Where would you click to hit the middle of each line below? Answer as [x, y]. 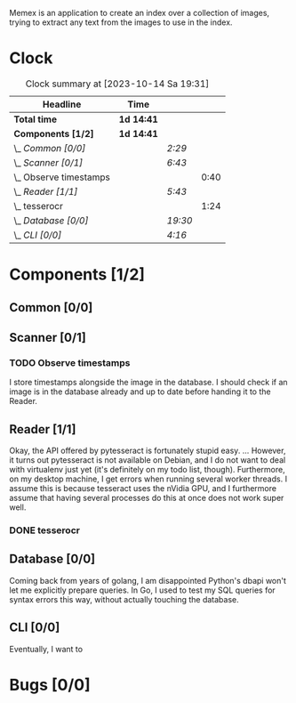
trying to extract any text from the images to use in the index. [121, 22]
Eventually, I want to [46, 649]
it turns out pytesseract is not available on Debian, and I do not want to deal [148, 460]
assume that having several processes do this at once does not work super [147, 498]
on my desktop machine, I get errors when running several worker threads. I [148, 479]
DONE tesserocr [44, 530]
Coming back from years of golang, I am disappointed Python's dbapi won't [148, 580]
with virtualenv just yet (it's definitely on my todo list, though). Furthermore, [148, 470]
